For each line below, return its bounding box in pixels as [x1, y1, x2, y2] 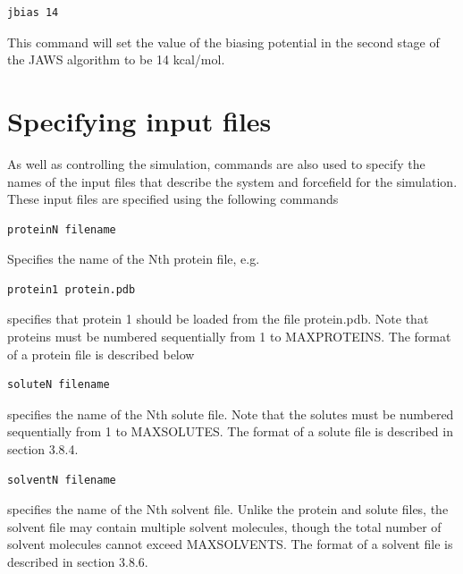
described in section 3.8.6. [7, 553, 148, 570]
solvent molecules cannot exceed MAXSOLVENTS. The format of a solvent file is [7, 535, 453, 553]
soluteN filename [7, 378, 110, 392]
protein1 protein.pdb [7, 283, 136, 296]
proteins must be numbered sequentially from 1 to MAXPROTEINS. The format [7, 327, 451, 346]
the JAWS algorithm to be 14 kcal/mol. [7, 50, 225, 69]
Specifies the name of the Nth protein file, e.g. [7, 249, 260, 268]
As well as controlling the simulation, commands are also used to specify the [7, 154, 425, 173]
